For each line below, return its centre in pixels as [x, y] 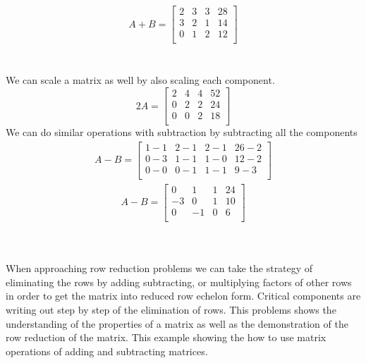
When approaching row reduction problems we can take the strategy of [159, 268]
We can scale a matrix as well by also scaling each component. [140, 80]
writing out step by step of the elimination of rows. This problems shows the [171, 309]
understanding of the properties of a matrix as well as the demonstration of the [177, 323]
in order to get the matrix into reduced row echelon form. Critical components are [183, 296]
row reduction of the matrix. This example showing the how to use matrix [166, 337]
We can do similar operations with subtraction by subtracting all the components [182, 132]
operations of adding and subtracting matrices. [107, 351]
